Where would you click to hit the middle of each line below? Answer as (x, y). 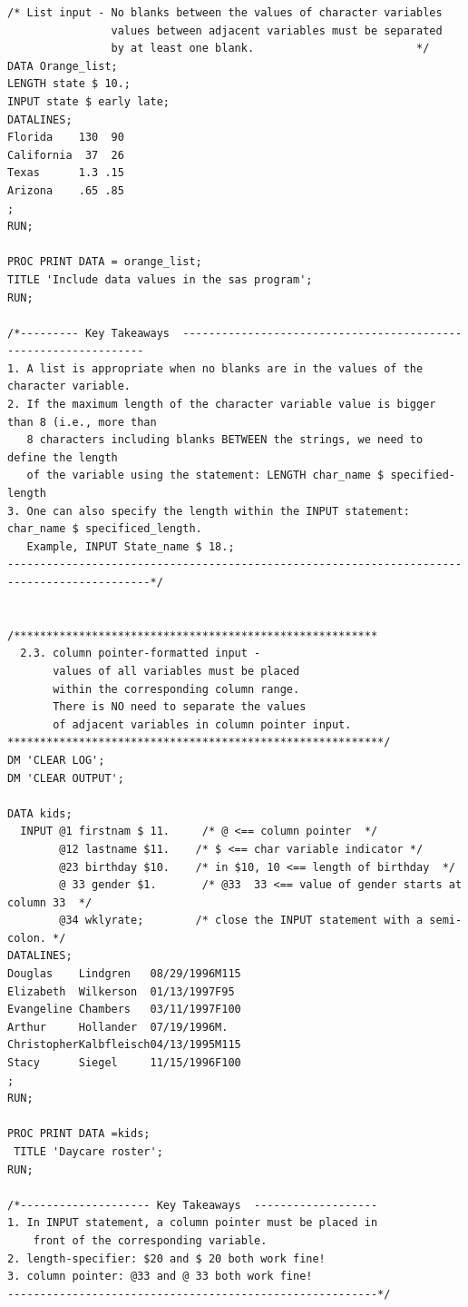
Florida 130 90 (66, 138)
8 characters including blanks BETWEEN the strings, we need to (225, 440)
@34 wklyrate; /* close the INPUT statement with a (241, 921)
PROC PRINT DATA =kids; (79, 1134)
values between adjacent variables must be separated (277, 30)
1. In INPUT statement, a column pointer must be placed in (193, 1223)
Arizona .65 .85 (66, 190)
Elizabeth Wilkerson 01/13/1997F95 (121, 991)
